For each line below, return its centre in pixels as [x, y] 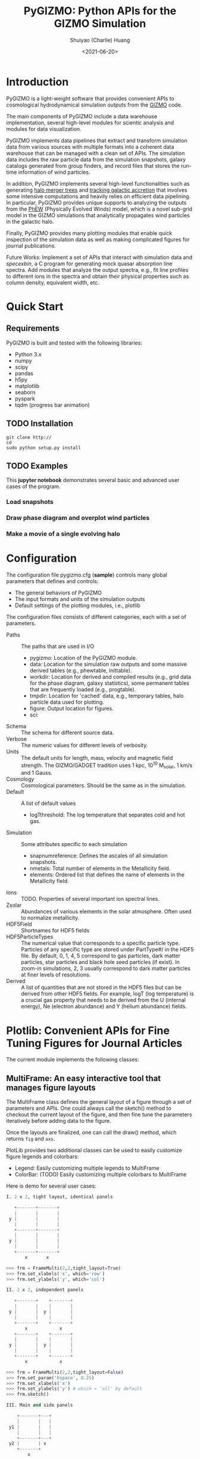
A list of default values [49, 803]
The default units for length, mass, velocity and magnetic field [97, 758]
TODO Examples [37, 466]
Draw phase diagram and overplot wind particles [78, 518]
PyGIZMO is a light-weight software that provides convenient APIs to [90, 98]
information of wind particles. [54, 172]
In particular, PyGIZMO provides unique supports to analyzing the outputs [96, 202]
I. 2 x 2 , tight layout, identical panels [60, 1197]
